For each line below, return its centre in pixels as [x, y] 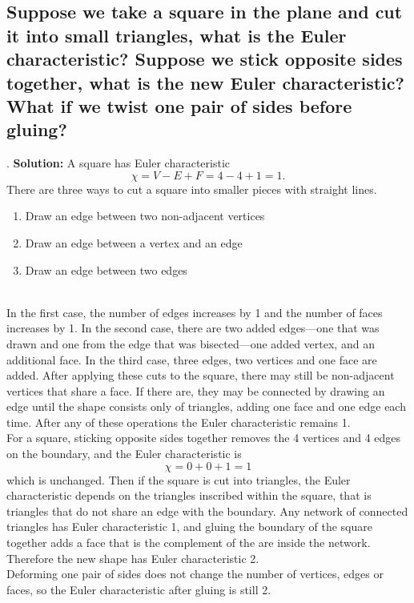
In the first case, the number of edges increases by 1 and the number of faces [195, 312]
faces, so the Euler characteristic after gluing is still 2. [139, 589]
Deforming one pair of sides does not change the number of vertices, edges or [195, 574]
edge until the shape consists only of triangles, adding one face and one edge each [206, 406]
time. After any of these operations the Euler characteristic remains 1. [179, 422]
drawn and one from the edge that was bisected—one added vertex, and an [191, 343]
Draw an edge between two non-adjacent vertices [145, 216]
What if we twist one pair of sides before [179, 105]
